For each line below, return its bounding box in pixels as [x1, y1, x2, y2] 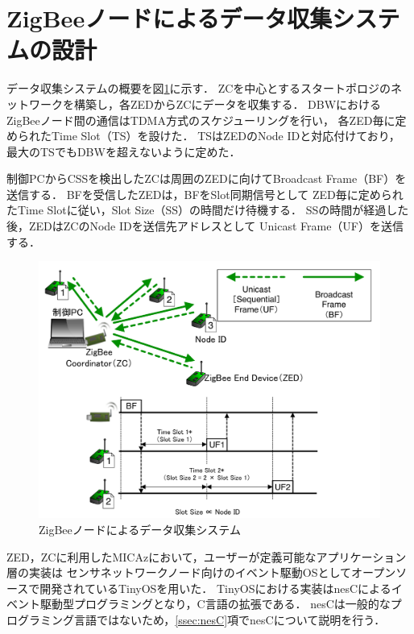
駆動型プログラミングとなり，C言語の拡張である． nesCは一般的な [39, 595, 391, 612]
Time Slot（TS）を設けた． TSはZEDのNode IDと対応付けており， [51, 127, 400, 144]
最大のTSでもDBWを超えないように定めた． [6, 143, 241, 160]
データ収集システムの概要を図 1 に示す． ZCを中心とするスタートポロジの [6, 80, 391, 97]
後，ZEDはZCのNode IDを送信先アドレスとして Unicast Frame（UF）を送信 [6, 218, 404, 234]
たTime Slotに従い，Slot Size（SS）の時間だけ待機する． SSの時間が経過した [6, 201, 409, 218]
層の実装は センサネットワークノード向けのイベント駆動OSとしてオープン [6, 564, 396, 581]
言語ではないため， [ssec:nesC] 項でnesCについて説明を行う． [73, 611, 386, 628]
